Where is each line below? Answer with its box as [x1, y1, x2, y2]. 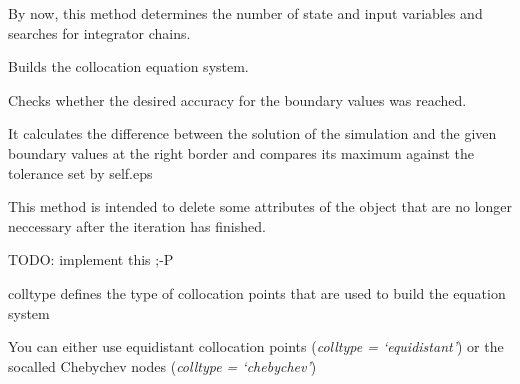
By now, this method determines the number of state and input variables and [8, 3, 483, 23]
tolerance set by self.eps [8, 162, 153, 183]
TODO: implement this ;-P [8, 249, 174, 270]
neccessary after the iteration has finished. [8, 215, 266, 236]
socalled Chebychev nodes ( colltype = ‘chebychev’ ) [8, 355, 317, 376]
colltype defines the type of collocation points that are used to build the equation [8, 282, 506, 303]
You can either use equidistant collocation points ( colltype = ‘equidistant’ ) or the [8, 336, 504, 357]
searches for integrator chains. [8, 22, 191, 43]
